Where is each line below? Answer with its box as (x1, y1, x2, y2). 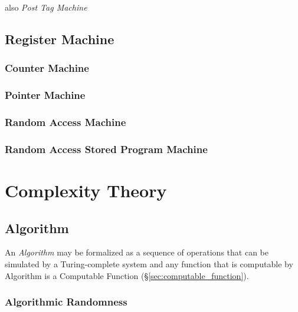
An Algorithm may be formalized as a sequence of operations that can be (5, 246, 268, 258)
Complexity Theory (5, 178, 167, 202)
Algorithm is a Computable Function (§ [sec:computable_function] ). (5, 269, 249, 281)
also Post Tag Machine (5, 1, 87, 13)
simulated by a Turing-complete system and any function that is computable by (5, 257, 293, 270)
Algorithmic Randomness (5, 294, 127, 309)
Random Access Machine (5, 114, 126, 129)
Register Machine (5, 29, 114, 48)
